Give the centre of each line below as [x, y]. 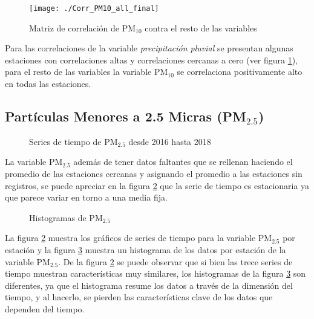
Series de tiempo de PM [74, 141]
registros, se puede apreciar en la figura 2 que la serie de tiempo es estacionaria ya [157, 185]
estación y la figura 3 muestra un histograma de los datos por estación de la [146, 249]
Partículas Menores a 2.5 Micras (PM [126, 116]
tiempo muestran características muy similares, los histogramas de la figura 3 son [155, 273]
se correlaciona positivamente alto [240, 72]
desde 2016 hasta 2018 [170, 141]
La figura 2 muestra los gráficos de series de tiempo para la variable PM [139, 238]
